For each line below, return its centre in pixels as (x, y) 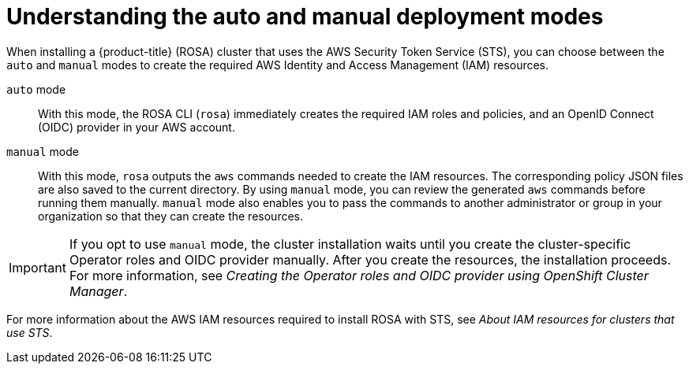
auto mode (36, 89)
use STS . (30, 332)
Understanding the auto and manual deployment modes (305, 17)
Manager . (98, 291)
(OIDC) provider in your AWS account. (137, 127)
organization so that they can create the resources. (171, 216)
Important (37, 267)
